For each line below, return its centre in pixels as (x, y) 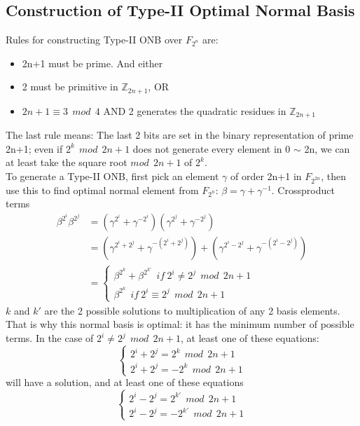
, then (334, 176)
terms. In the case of (50, 338)
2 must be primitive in (70, 87)
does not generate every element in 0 (212, 148)
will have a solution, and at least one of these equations (125, 382)
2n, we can (327, 148)
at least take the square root (67, 162)
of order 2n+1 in (266, 176)
